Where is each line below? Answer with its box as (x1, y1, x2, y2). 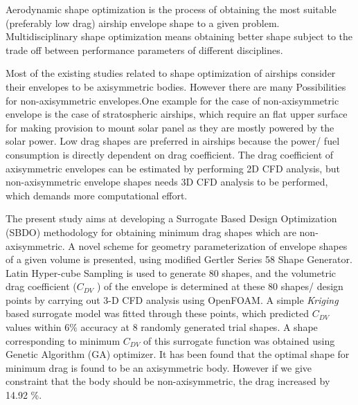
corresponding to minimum (6, 333, 120, 348)
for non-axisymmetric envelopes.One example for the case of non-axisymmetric (6, 93, 339, 107)
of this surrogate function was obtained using (143, 333, 335, 348)
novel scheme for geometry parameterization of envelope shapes (78, 238, 348, 253)
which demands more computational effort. (6, 188, 188, 202)
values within (6, 320, 62, 334)
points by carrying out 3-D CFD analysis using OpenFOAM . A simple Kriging (6, 292, 339, 307)
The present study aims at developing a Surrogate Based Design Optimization (6, 211, 337, 226)
